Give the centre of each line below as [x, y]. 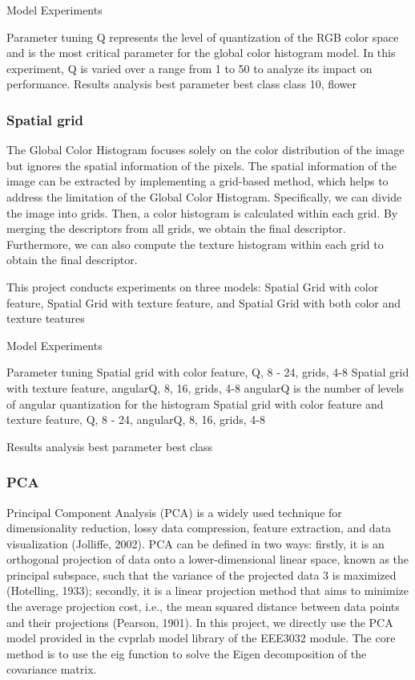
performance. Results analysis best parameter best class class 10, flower [182, 84]
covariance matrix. [52, 669]
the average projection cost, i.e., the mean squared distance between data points [203, 607]
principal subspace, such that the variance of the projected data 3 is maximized [201, 574]
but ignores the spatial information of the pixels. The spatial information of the [201, 165]
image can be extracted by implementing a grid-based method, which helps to [197, 181]
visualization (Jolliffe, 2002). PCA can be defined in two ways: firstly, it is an [195, 543]
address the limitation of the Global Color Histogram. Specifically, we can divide [204, 196]
